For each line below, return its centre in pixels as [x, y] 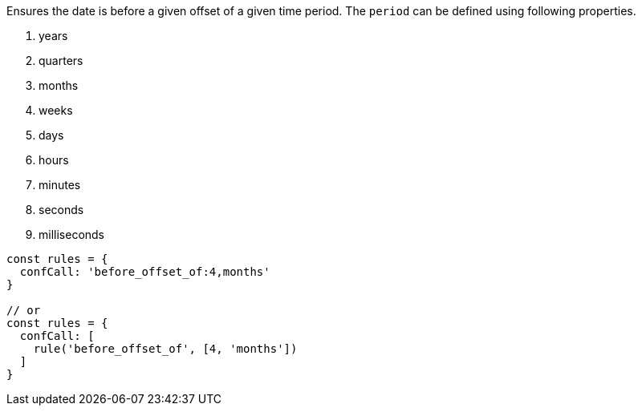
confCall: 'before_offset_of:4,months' [145, 272]
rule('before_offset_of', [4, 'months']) [165, 349]
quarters [61, 61]
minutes [60, 185]
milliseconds [72, 234]
